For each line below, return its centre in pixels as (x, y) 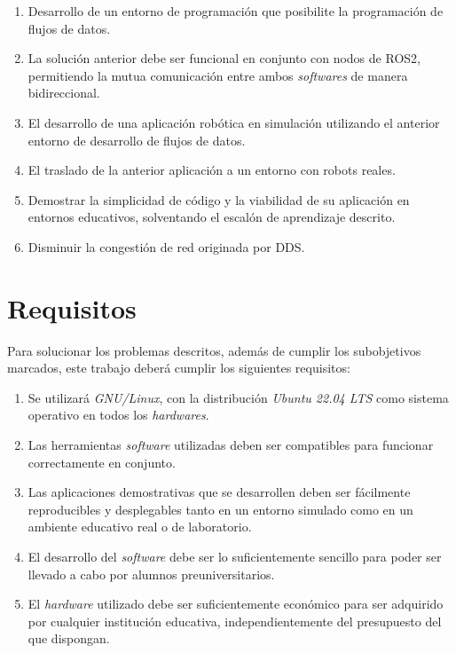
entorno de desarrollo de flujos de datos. (137, 140)
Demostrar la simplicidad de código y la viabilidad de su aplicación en (219, 199)
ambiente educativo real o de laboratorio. (140, 527)
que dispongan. (69, 638)
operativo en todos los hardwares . (118, 415)
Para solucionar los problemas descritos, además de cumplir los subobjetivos (214, 350)
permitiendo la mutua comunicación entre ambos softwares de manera (218, 75)
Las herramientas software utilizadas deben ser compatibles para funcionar (231, 445)
